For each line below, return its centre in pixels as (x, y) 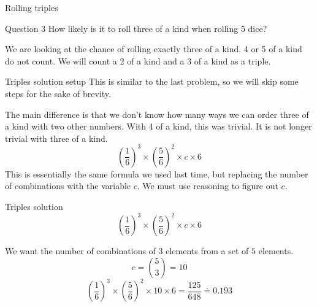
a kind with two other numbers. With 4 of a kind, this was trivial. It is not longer (158, 126)
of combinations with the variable (68, 186)
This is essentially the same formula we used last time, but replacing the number (157, 173)
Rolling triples (32, 7)
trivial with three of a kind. (56, 138)
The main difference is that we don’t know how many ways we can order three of (157, 114)
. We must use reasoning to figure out (208, 186)
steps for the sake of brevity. (58, 93)
